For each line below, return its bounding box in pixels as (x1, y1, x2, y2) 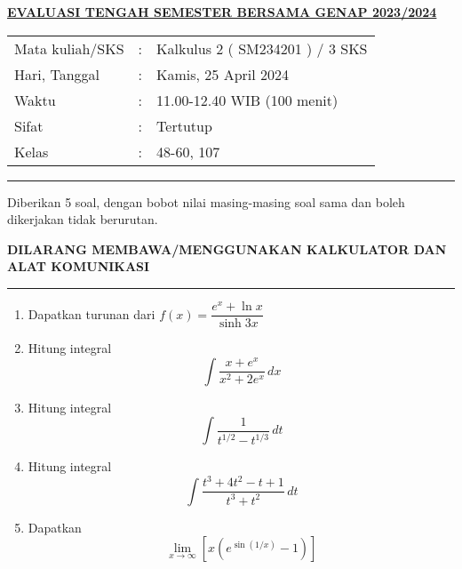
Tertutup (156, 115, 212, 136)
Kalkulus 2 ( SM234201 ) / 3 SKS (156, 37, 368, 59)
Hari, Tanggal (14, 63, 100, 84)
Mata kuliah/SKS (14, 37, 124, 59)
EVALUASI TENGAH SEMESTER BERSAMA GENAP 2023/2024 (7, 3, 437, 20)
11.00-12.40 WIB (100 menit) (156, 89, 339, 110)
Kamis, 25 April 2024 (156, 63, 290, 84)
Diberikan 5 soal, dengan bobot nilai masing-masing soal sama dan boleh (7, 192, 405, 211)
